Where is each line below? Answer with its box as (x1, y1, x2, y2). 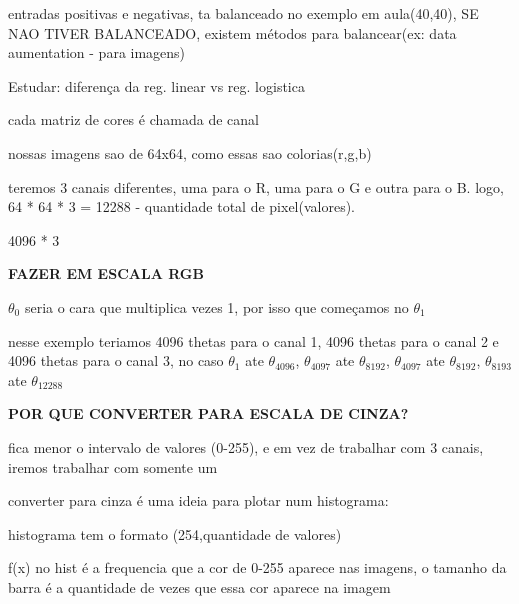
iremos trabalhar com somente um (8, 456, 218, 477)
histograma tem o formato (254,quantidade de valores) (8, 523, 342, 544)
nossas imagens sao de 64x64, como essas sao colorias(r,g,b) (8, 142, 372, 163)
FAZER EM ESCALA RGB (8, 263, 204, 284)
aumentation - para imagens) (8, 42, 186, 63)
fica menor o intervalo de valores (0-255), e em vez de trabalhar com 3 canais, (8, 436, 484, 457)
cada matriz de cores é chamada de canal (8, 109, 259, 130)
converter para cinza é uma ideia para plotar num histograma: (8, 490, 389, 511)
